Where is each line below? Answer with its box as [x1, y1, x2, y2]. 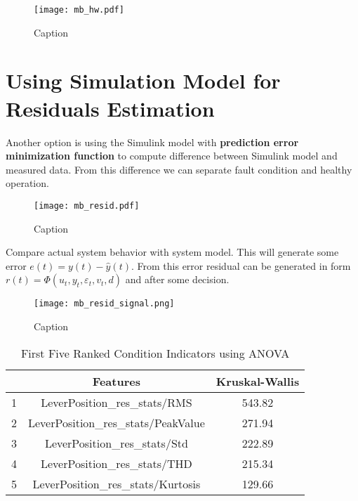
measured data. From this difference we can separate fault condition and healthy [6, 162, 352, 176]
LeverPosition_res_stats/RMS [41, 393, 192, 410]
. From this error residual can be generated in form [131, 258, 351, 273]
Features [92, 372, 140, 389]
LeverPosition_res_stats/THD [41, 455, 192, 471]
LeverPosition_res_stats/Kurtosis [32, 475, 201, 492]
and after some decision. [125, 272, 230, 287]
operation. [6, 176, 49, 190]
